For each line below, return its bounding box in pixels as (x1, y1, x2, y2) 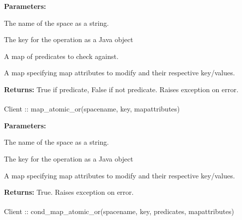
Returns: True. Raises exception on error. (4, 187, 134, 197)
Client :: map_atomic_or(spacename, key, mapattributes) (4, 104, 180, 114)
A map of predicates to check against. (4, 51, 119, 61)
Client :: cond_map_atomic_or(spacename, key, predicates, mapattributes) (4, 206, 234, 217)
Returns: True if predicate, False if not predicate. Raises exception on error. (4, 84, 239, 94)
